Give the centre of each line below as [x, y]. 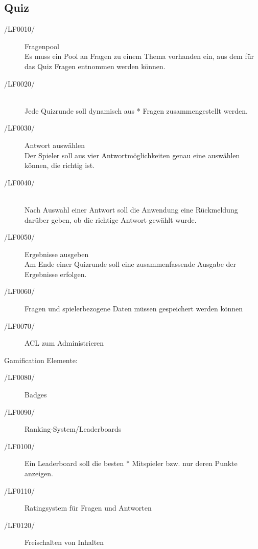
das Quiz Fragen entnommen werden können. [95, 66]
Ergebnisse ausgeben [57, 254]
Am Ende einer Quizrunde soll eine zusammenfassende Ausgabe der [131, 264]
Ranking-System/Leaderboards [73, 429]
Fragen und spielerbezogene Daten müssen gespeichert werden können [134, 309]
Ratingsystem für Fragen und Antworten [88, 508]
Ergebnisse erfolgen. [56, 274]
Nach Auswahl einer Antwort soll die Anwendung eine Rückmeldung [131, 209]
